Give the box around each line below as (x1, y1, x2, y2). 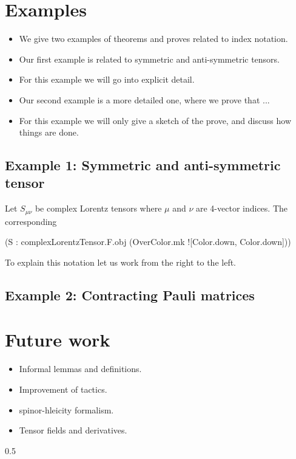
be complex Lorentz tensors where (35, 202, 162, 215)
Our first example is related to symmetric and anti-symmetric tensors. (19, 52, 280, 65)
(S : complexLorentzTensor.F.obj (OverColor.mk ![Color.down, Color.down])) (5, 235, 291, 248)
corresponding (5, 215, 57, 227)
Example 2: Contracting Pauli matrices (5, 285, 255, 304)
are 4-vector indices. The (195, 202, 288, 215)
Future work (5, 327, 110, 352)
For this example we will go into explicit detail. (19, 73, 195, 86)
